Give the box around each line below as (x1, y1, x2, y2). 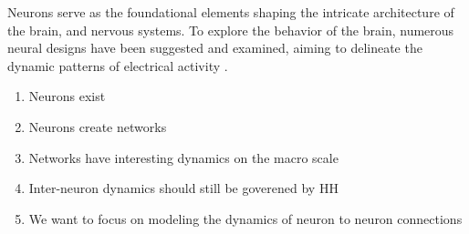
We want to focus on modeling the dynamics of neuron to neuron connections (28, 209, 463, 228)
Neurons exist (28, 86, 106, 106)
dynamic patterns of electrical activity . (7, 56, 228, 75)
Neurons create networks (28, 117, 167, 136)
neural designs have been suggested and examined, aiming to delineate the (7, 38, 422, 57)
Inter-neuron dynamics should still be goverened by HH (28, 178, 339, 198)
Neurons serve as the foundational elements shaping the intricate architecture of (7, 3, 454, 21)
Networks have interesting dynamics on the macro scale (28, 148, 339, 167)
